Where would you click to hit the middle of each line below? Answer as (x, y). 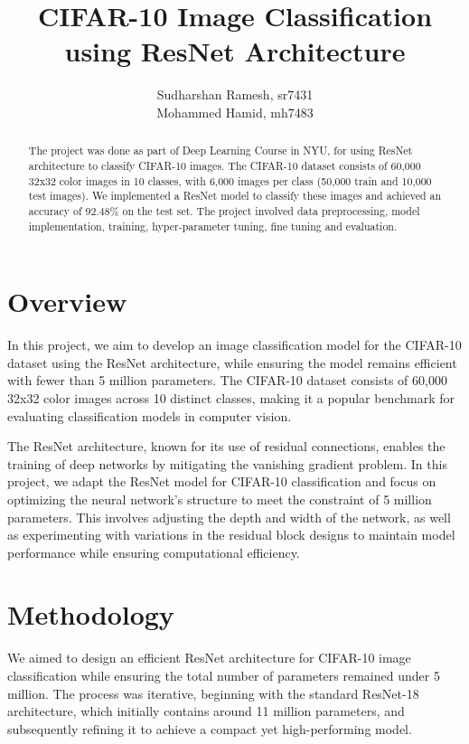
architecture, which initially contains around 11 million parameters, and (206, 711)
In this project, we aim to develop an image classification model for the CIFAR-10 (234, 345)
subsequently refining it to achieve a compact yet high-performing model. (210, 728)
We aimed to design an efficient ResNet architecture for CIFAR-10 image (209, 658)
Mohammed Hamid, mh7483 (235, 112)
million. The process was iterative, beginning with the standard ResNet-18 (213, 693)
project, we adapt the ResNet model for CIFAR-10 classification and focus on (222, 481)
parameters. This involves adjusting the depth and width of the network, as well (229, 517)
